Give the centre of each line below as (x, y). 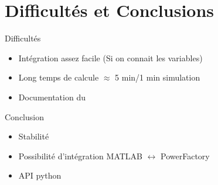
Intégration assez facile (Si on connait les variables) (110, 57)
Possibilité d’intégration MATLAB (80, 156)
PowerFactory (185, 156)
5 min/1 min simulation (158, 77)
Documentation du (52, 97)
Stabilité (34, 136)
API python (40, 175)
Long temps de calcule (59, 77)
